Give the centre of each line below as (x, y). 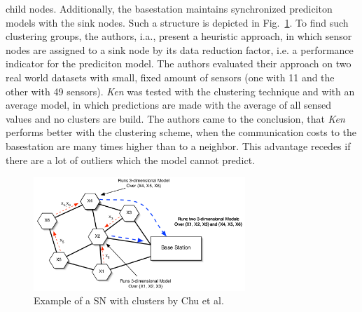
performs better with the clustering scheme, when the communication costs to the (181, 132)
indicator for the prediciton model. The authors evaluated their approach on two (179, 63)
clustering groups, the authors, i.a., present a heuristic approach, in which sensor (179, 36)
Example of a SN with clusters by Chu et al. (129, 300)
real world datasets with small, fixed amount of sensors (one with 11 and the (170, 77)
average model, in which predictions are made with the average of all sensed (169, 105)
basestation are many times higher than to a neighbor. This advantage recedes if (178, 145)
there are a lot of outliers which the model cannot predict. (131, 160)
